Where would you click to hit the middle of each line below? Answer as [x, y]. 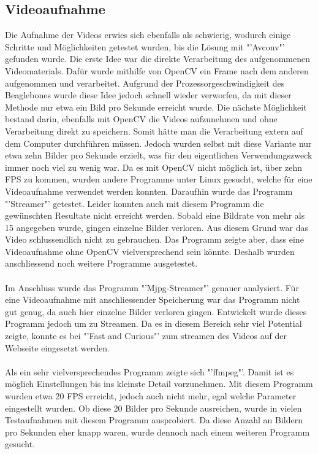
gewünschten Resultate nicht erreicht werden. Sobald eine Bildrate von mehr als [155, 215]
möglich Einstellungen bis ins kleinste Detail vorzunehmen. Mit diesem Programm [159, 384]
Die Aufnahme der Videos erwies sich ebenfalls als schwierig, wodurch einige [148, 35]
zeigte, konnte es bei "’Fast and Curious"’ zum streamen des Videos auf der [146, 336]
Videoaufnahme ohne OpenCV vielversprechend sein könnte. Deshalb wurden [150, 251]
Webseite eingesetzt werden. [57, 347]
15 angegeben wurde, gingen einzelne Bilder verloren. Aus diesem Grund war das [157, 227]
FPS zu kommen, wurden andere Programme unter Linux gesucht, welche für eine [159, 179]
